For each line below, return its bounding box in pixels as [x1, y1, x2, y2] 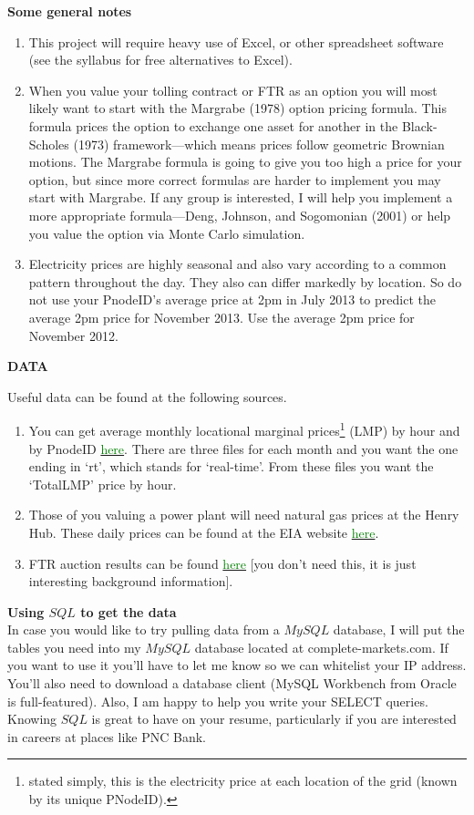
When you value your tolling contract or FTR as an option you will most [28, 80, 438, 99]
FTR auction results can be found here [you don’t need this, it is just [28, 553, 417, 573]
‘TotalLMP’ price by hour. [28, 474, 177, 493]
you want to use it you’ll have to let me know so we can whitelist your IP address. [7, 655, 467, 675]
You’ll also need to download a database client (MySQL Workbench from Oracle [7, 674, 457, 693]
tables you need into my [7, 637, 141, 656]
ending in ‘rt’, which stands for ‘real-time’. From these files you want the [28, 457, 434, 476]
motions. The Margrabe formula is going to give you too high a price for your [28, 152, 462, 171]
